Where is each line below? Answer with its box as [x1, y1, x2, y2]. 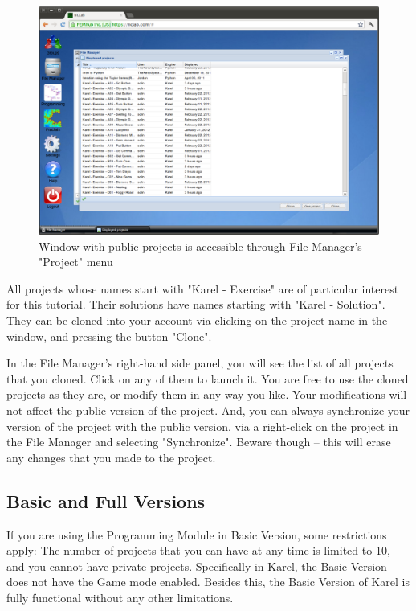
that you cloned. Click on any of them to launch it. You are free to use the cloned [6, 370, 409, 387]
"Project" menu [39, 253, 113, 270]
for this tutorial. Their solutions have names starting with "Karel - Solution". [6, 296, 385, 313]
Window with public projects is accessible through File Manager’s [39, 237, 362, 254]
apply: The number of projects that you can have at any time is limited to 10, [6, 542, 390, 559]
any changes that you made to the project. [6, 449, 216, 465]
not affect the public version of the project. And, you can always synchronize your [6, 401, 410, 418]
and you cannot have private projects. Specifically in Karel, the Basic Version [6, 557, 387, 574]
